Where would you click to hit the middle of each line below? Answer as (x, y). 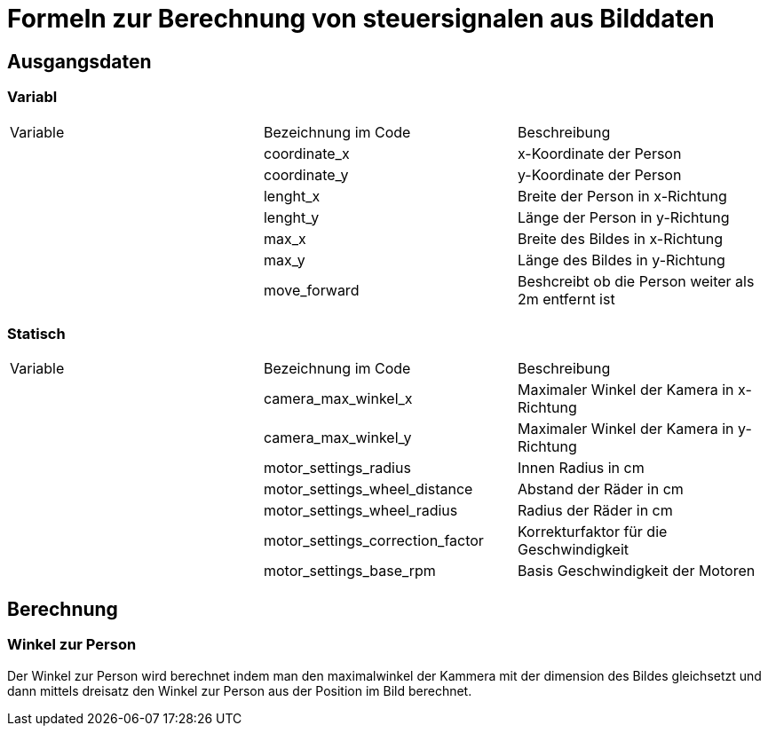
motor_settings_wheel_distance (368, 489)
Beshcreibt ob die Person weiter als (636, 281)
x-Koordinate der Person (599, 153)
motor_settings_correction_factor (373, 541)
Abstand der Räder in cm (600, 489)
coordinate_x (306, 153)
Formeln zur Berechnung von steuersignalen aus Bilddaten (361, 19)
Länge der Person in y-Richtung (623, 217)
